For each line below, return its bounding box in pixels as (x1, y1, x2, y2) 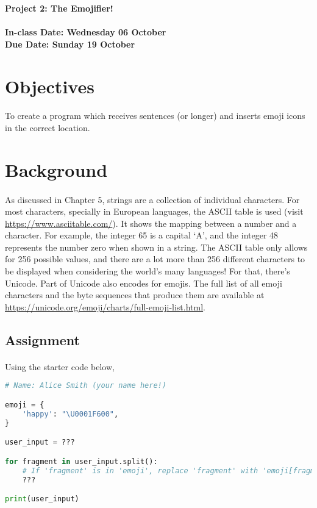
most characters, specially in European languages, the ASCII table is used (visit (5, 205, 304, 218)
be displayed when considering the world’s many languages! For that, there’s (5, 265, 290, 277)
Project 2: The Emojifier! (5, 2, 113, 14)
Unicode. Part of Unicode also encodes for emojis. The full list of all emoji (5, 276, 282, 289)
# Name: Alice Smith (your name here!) (5, 381, 166, 390)
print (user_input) (5, 495, 79, 504)
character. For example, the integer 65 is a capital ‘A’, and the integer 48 (5, 229, 279, 241)
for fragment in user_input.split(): (5, 457, 158, 466)
